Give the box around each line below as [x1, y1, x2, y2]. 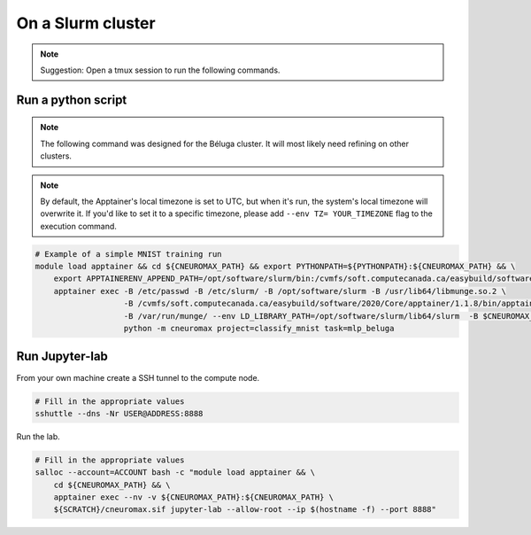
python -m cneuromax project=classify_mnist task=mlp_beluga [123, 323, 395, 334]
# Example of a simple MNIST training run [35, 249, 222, 259]
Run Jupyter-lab [16, 349, 108, 364]
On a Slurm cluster [16, 13, 156, 33]
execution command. [40, 221, 117, 231]
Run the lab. [16, 430, 61, 442]
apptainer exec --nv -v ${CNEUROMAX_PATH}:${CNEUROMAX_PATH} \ [53, 492, 335, 502]
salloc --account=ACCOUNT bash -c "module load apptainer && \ [35, 468, 316, 477]
